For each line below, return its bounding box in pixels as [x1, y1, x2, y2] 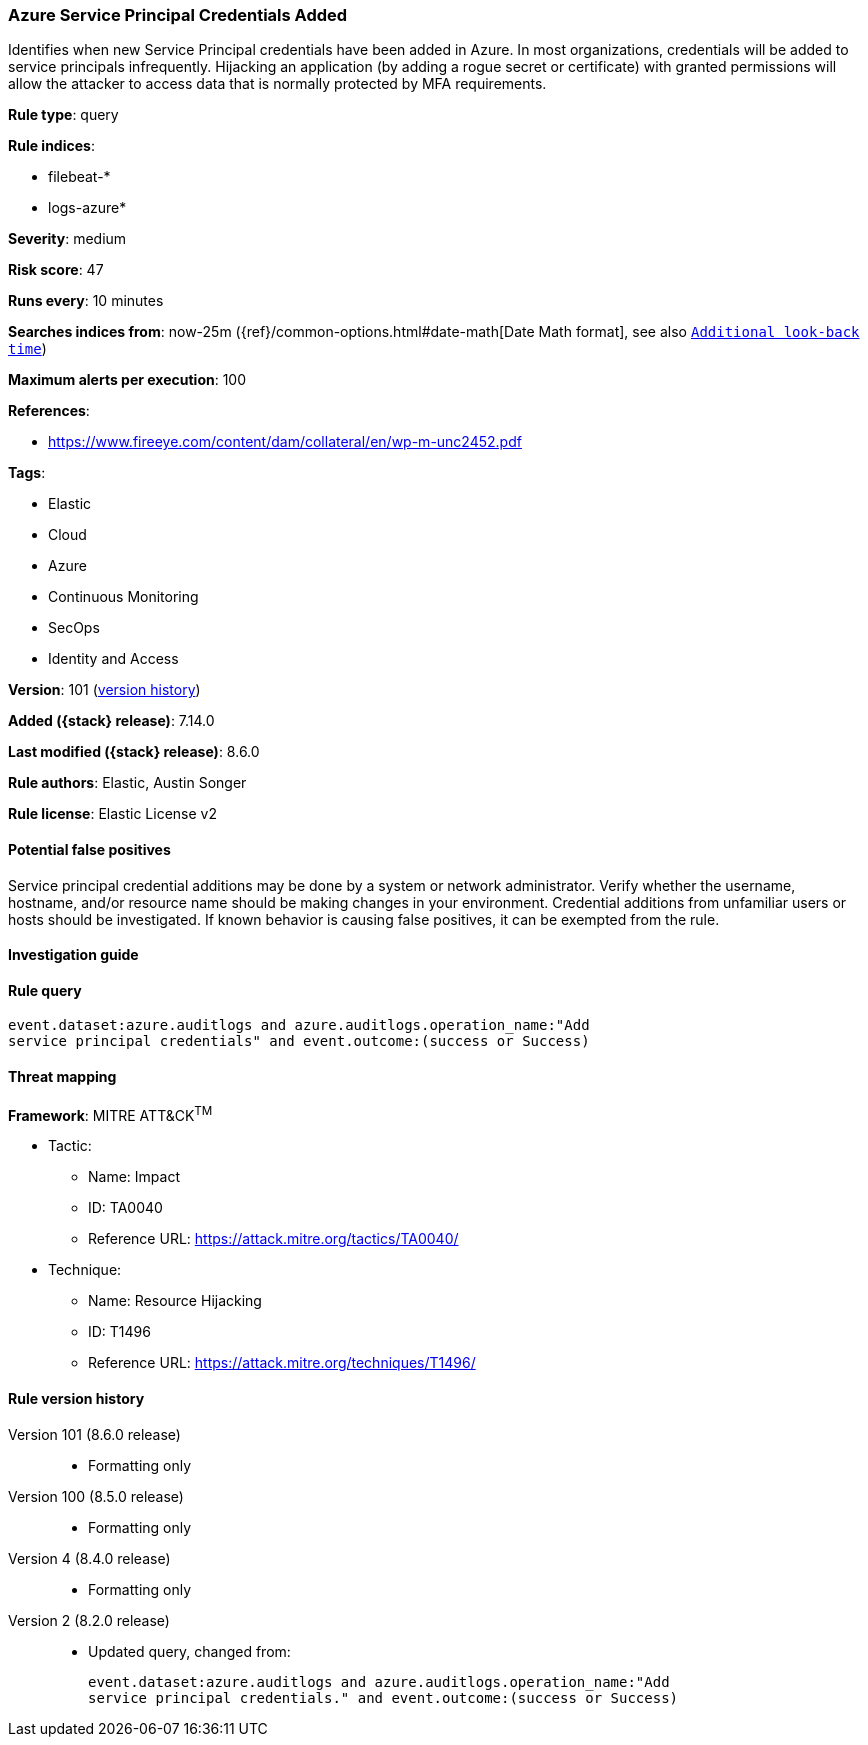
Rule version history [8, 1389, 145, 1407]
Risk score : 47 [8, 261, 104, 279]
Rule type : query [8, 106, 119, 124]
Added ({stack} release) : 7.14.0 [8, 712, 215, 730]
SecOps [48, 619, 100, 637]
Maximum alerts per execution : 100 [8, 371, 247, 389]
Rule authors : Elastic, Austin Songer [8, 774, 247, 792]
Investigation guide [8, 946, 139, 964]
